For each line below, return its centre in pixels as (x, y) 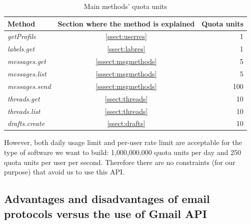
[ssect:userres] (126, 36)
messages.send (29, 86)
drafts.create (26, 123)
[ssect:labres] (126, 49)
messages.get (27, 61)
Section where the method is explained (126, 23)
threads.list (24, 111)
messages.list (27, 73)
